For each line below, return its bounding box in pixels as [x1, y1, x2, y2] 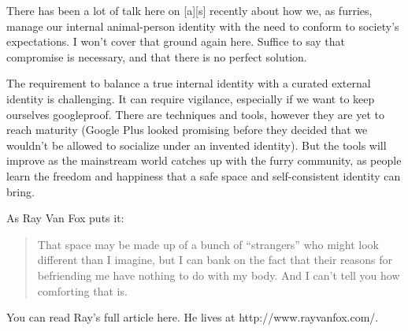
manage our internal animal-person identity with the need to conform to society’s [6, 17, 399, 34]
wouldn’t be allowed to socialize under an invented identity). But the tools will [6, 136, 387, 153]
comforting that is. [37, 282, 128, 299]
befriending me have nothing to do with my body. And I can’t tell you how [37, 266, 400, 283]
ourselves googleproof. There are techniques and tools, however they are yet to [6, 106, 385, 122]
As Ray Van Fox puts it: [6, 210, 124, 226]
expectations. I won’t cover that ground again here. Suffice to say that [6, 33, 345, 50]
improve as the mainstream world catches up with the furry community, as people [6, 152, 402, 169]
